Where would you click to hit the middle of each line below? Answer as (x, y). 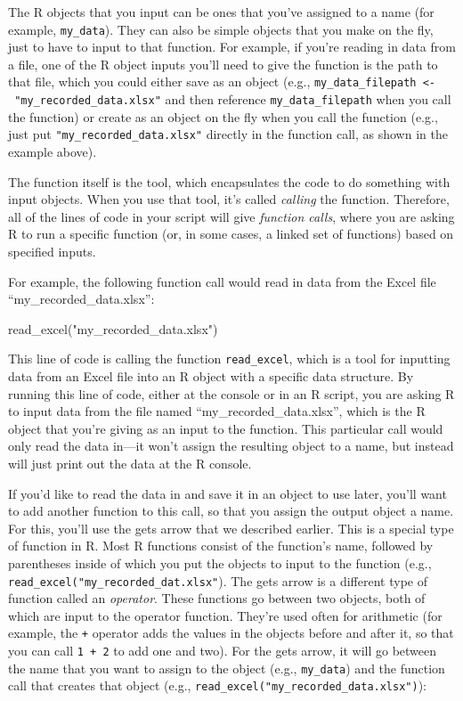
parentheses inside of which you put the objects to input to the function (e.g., (220, 562)
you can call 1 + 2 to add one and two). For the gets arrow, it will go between (223, 651)
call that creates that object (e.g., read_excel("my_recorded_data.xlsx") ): (218, 685)
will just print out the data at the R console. (130, 463)
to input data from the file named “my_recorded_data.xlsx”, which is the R (217, 411)
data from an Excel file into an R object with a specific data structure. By (211, 376)
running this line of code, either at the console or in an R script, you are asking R (231, 393)
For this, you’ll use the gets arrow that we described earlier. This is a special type (231, 528)
